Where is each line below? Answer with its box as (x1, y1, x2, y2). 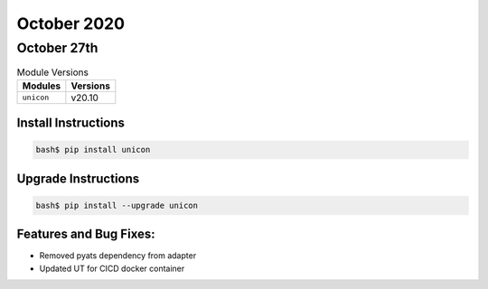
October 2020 (16, 14, 126, 33)
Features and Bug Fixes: (16, 227, 155, 242)
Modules (22, 79, 61, 92)
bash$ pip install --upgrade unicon (35, 200, 199, 210)
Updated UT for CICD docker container (39, 263, 185, 274)
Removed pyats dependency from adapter (39, 250, 197, 261)
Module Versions (16, 66, 89, 79)
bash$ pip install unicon (35, 144, 151, 155)
